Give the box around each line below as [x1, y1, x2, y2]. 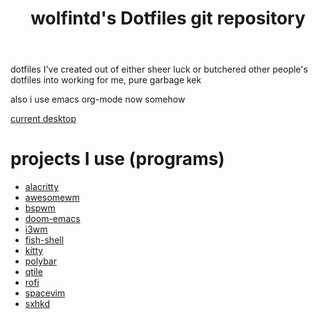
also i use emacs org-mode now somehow [10, 93, 186, 106]
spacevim [24, 287, 66, 299]
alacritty [24, 181, 60, 193]
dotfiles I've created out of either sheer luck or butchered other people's [10, 63, 308, 76]
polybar [24, 255, 57, 267]
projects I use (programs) [10, 148, 225, 171]
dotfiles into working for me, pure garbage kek [10, 74, 202, 86]
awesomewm [24, 192, 80, 204]
